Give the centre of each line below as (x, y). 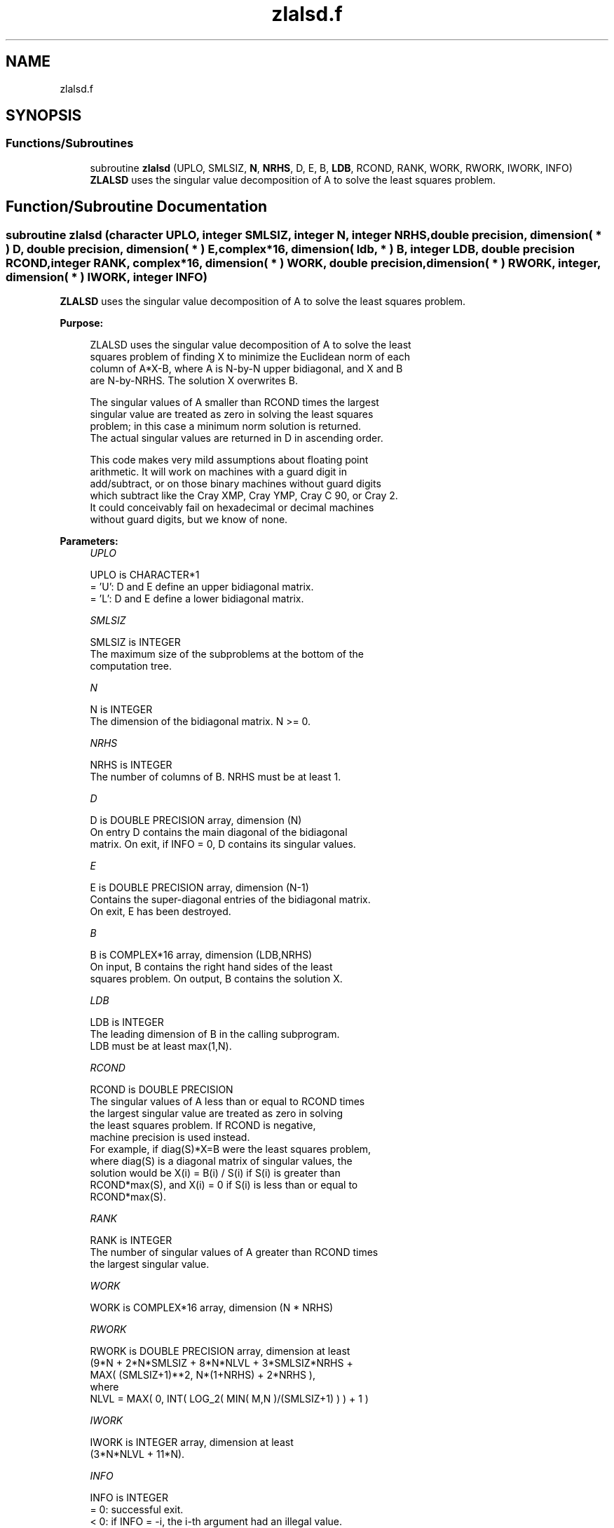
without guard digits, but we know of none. (189, 520)
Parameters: (89, 541)
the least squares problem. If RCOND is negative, (203, 1125)
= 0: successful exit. (137, 1510)
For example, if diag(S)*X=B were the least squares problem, (231, 1149)
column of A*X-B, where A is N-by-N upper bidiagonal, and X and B (246, 369)
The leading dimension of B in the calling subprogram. (215, 1034)
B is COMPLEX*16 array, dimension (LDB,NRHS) (201, 955)
